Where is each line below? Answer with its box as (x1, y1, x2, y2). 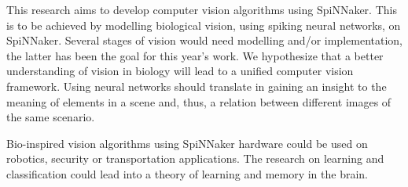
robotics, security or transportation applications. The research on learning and (6, 150, 384, 167)
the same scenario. (6, 109, 95, 125)
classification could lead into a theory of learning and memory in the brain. (6, 165, 369, 182)
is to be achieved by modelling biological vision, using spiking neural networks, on (6, 16, 401, 33)
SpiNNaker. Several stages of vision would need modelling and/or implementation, (6, 32, 402, 49)
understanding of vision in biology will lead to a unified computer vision (6, 63, 354, 79)
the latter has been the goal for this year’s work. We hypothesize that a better (6, 47, 384, 63)
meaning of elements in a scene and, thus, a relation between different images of (6, 93, 391, 110)
